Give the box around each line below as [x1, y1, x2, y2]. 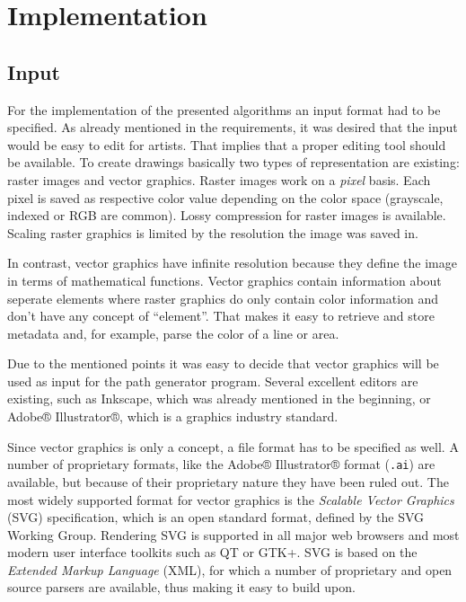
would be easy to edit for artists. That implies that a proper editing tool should [7, 135, 446, 154]
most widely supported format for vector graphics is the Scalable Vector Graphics [7, 490, 454, 509]
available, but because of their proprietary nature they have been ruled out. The [7, 472, 449, 491]
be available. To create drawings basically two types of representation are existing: [7, 153, 460, 172]
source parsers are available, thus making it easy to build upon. [7, 578, 356, 597]
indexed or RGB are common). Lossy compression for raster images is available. [7, 206, 446, 225]
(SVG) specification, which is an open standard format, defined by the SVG [7, 508, 425, 527]
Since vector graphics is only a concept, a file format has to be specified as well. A [7, 437, 459, 456]
